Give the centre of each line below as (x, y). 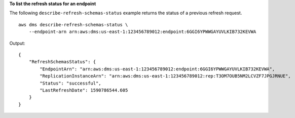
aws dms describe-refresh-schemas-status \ (73, 25)
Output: (17, 43)
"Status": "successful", (70, 83)
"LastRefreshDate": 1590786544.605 (84, 90)
